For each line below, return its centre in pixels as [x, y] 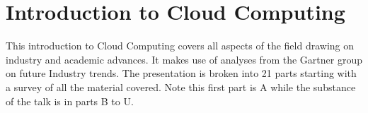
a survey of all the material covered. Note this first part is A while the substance [181, 87]
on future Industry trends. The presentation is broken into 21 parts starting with [181, 73]
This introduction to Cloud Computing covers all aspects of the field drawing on [180, 46]
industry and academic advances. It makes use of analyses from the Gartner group [184, 59]
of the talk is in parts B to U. [70, 101]
